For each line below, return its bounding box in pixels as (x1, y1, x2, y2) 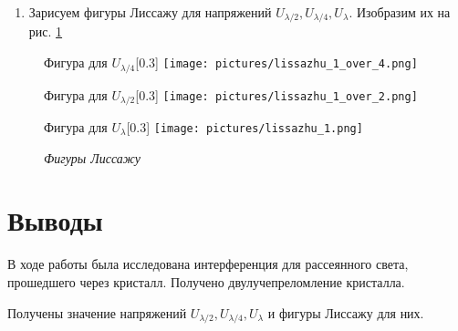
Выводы (7, 202, 103, 239)
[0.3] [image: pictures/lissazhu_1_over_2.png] (135, 85, 418, 104)
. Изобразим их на (349, 3, 451, 21)
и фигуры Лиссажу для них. (267, 303, 424, 322)
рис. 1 (28, 22, 63, 41)
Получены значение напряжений (7, 303, 187, 322)
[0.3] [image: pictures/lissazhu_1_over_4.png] (135, 53, 418, 72)
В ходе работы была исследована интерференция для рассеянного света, (7, 254, 409, 274)
